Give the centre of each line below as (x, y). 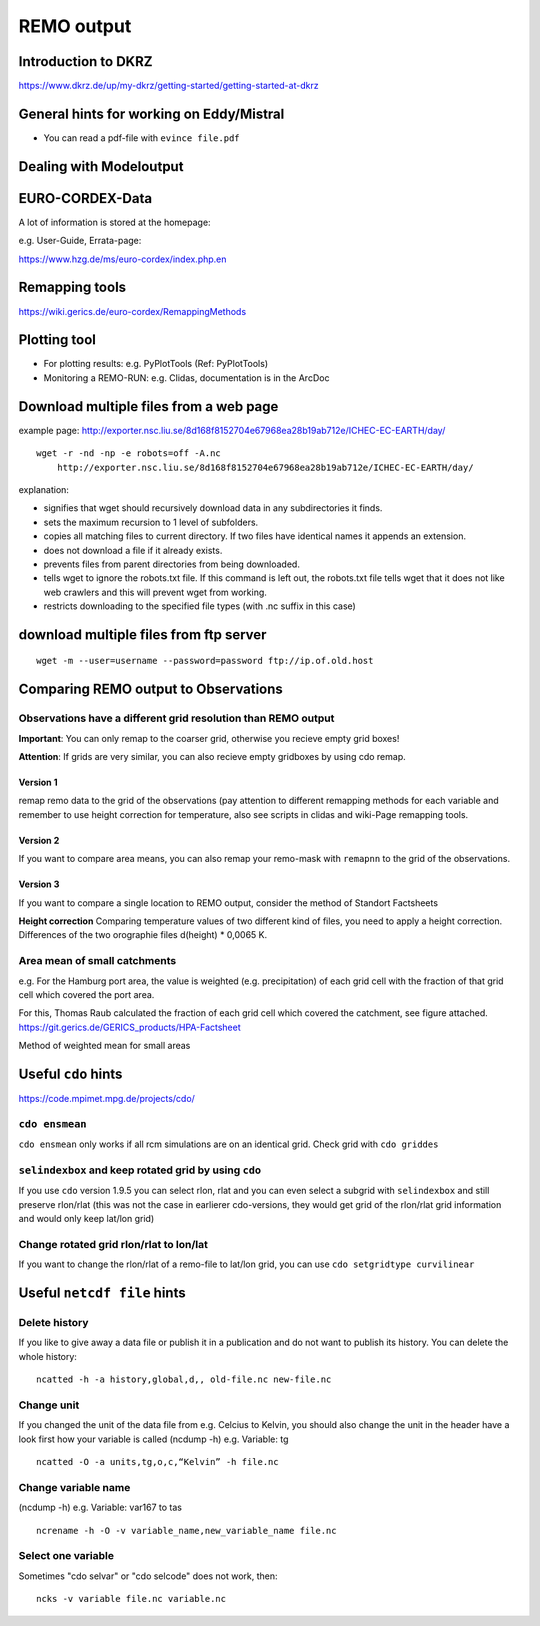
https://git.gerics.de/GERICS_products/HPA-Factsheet (130, 1027)
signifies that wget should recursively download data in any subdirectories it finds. (213, 508)
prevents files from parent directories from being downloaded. (171, 564)
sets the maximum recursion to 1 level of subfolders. (151, 522)
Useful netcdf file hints (102, 1293)
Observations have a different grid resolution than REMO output (176, 718)
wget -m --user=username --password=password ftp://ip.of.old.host (205, 661)
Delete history (53, 1322)
